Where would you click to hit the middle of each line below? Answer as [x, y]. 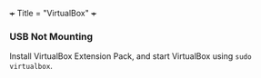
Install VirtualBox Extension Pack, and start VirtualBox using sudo [130, 56]
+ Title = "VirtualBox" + [53, 13]
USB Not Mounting [51, 36]
